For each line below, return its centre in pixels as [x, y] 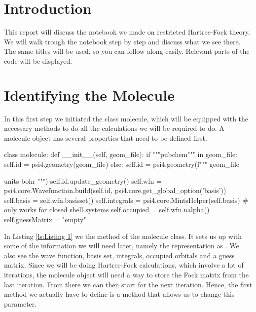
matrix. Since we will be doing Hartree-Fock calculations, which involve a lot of [124, 265]
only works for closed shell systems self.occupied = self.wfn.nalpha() [107, 210]
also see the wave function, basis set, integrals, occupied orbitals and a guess [119, 255]
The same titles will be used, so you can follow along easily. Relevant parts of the [127, 51]
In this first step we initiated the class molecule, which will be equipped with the [126, 118]
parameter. [20, 303]
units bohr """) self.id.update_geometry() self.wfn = [83, 180]
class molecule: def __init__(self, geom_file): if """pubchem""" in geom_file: [121, 154]
